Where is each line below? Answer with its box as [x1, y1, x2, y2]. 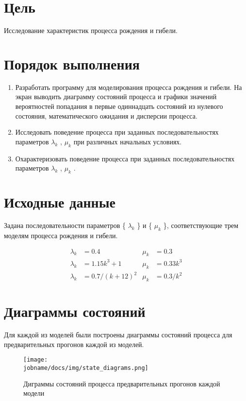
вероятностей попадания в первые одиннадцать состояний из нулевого [15, 101, 223, 111]
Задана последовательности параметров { [4, 220, 126, 230]
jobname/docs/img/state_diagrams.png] [23, 364, 148, 371]
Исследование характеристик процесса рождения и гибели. [4, 25, 178, 35]
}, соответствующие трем [163, 220, 239, 230]
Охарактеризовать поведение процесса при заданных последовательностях [15, 153, 235, 163]
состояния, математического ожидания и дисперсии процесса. [15, 110, 197, 121]
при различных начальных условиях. [73, 136, 182, 146]
